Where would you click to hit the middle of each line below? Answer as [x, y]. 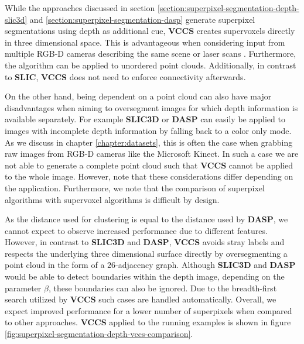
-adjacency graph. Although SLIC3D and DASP [206, 265]
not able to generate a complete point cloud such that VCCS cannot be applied [149, 165]
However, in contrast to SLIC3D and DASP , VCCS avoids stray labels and [145, 242]
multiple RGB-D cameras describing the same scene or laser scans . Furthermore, [151, 54]
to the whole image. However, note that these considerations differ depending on [149, 176]
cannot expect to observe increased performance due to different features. [136, 230]
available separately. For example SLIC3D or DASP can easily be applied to [145, 119]
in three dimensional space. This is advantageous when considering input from [145, 42]
